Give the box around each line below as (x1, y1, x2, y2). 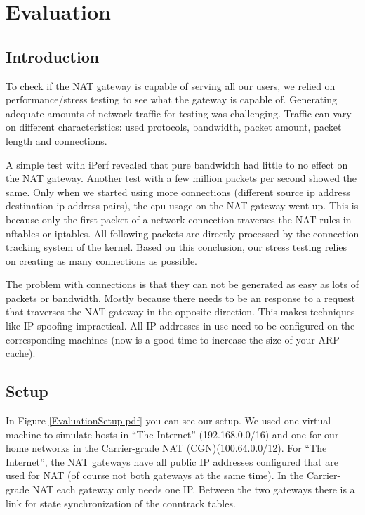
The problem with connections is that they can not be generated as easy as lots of (6, 277, 359, 292)
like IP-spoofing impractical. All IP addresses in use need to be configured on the (6, 318, 355, 333)
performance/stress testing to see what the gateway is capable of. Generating (6, 92, 337, 107)
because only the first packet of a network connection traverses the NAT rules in (6, 211, 352, 226)
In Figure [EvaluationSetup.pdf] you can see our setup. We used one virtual (6, 413, 331, 428)
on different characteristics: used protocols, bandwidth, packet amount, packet (6, 119, 342, 134)
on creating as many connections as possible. (6, 253, 198, 268)
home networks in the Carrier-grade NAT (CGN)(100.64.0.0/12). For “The (6, 441, 327, 455)
